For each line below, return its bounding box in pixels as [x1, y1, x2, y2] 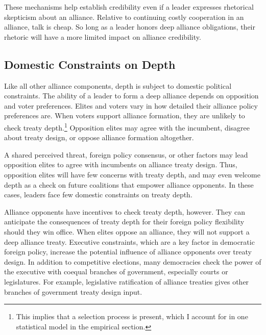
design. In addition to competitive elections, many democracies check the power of [4, 256, 261, 267]
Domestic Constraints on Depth [4, 56, 176, 72]
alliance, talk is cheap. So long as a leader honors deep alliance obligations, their [4, 21, 255, 32]
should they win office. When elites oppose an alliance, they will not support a [4, 226, 250, 237]
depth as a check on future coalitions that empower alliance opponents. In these [4, 179, 254, 190]
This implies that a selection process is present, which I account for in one [16, 311, 248, 322]
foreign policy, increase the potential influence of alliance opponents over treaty [4, 246, 252, 257]
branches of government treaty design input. [4, 286, 142, 297]
